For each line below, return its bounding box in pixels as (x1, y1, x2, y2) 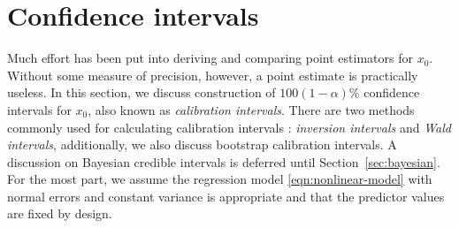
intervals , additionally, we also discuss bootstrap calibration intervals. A (7, 135, 397, 154)
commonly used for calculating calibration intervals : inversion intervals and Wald (7, 118, 451, 136)
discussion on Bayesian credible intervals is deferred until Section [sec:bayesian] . (7, 152, 440, 171)
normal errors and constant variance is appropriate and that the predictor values (7, 186, 445, 205)
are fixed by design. (7, 204, 112, 223)
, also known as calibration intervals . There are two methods (88, 100, 415, 118)
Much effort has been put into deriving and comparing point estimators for (7, 49, 413, 67)
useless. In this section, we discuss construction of (7, 83, 276, 102)
